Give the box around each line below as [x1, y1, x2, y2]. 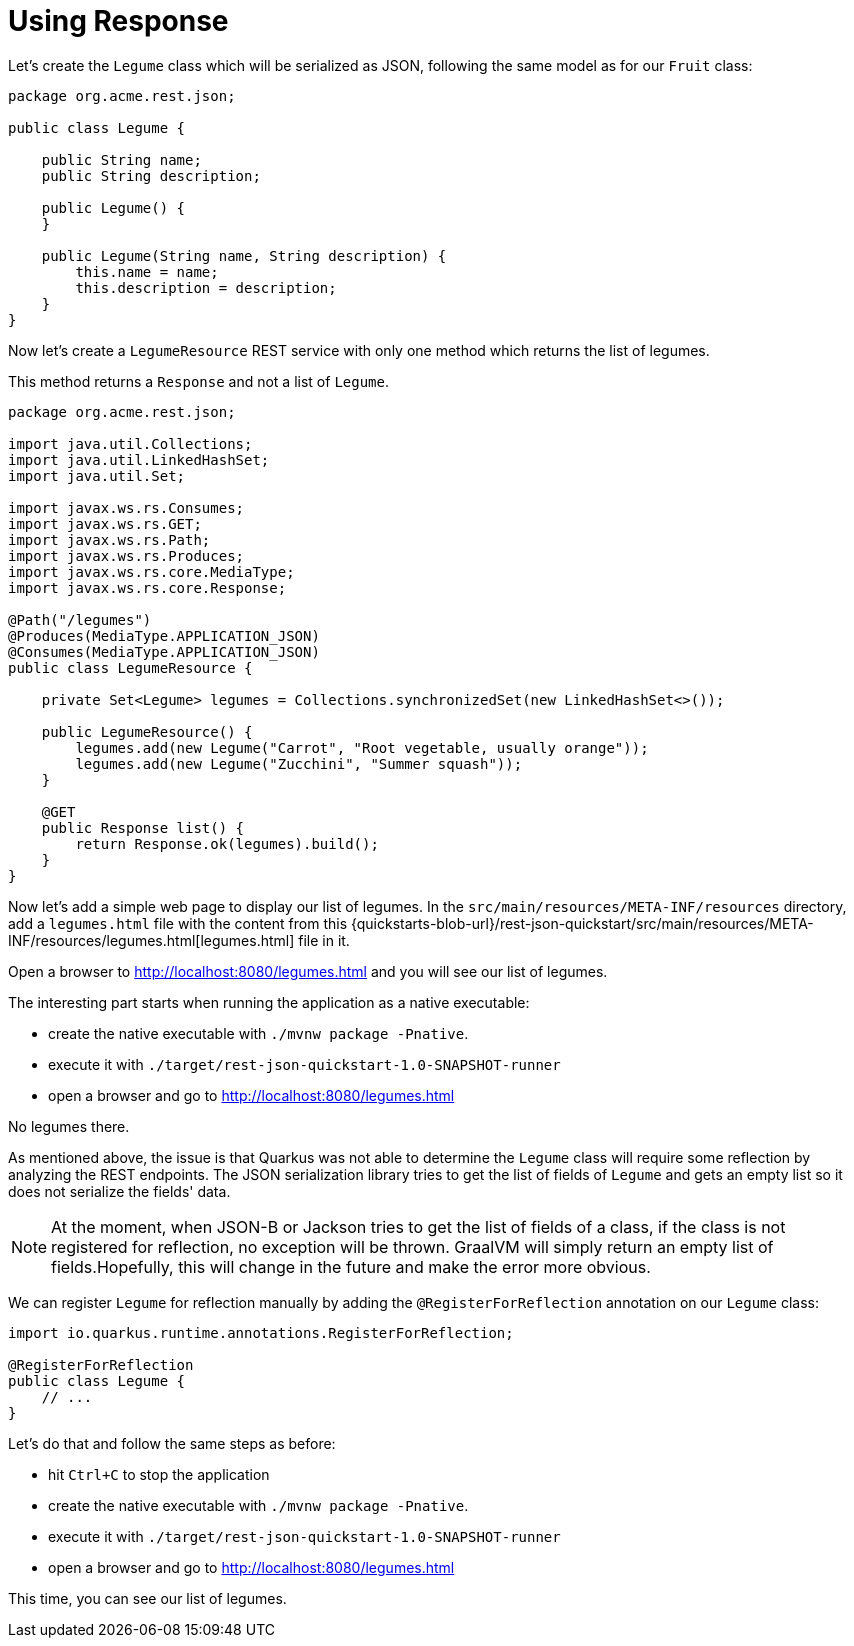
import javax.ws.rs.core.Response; [8, 579, 287, 596]
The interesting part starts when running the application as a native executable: [8, 993, 530, 1011]
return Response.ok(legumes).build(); [75, 835, 379, 852]
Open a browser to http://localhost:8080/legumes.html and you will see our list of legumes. [8, 962, 608, 980]
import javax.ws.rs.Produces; [8, 547, 245, 564]
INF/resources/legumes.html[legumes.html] [8, 931, 295, 949]
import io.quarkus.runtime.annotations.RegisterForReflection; [8, 1324, 514, 1341]
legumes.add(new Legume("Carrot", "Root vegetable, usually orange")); [75, 739, 649, 756]
